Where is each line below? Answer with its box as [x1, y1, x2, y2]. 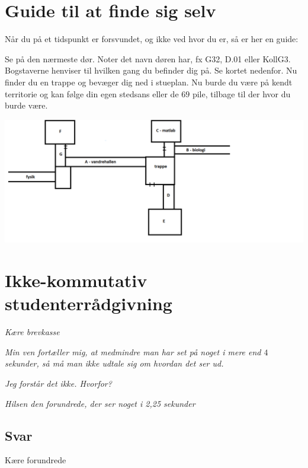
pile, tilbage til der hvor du [192, 87, 291, 100]
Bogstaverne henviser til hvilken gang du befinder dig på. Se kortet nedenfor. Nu [5, 64, 297, 77]
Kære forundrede [5, 454, 66, 466]
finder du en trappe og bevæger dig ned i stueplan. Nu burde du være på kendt [5, 75, 293, 88]
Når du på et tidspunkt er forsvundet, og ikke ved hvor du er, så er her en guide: [5, 33, 299, 45]
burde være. [5, 99, 48, 112]
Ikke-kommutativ [5, 268, 147, 292]
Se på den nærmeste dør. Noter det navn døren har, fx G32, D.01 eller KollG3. [5, 52, 291, 65]
